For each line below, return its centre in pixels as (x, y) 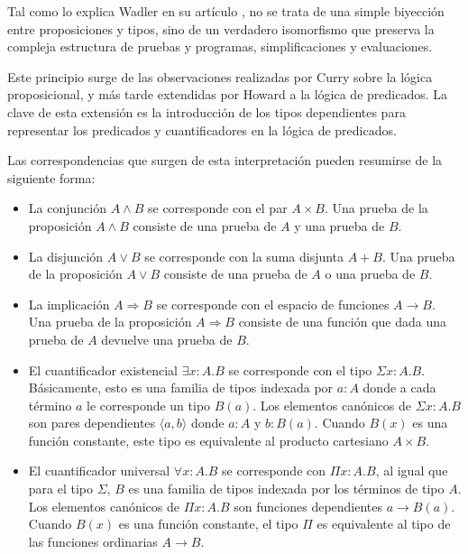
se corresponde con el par (217, 208)
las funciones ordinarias (93, 541)
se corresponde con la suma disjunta (244, 256)
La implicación (69, 304)
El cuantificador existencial (103, 369)
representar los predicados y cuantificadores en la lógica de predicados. (202, 129)
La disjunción (66, 256)
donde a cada (399, 388)
